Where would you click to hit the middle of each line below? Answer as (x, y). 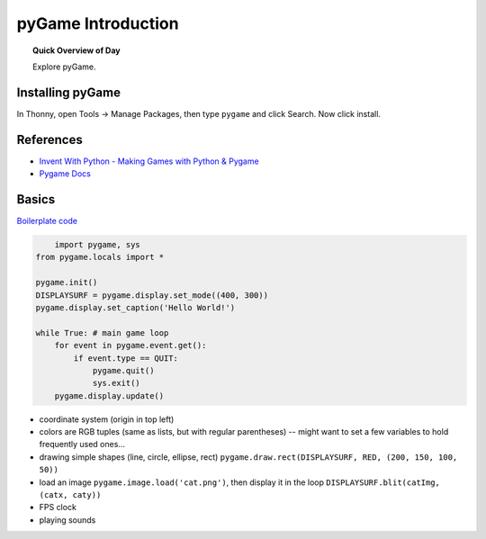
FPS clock (58, 508)
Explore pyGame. (64, 67)
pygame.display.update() (109, 395)
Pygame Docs (65, 174)
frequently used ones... (82, 445)
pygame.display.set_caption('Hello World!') (135, 307)
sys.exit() (117, 383)
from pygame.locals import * (100, 257)
